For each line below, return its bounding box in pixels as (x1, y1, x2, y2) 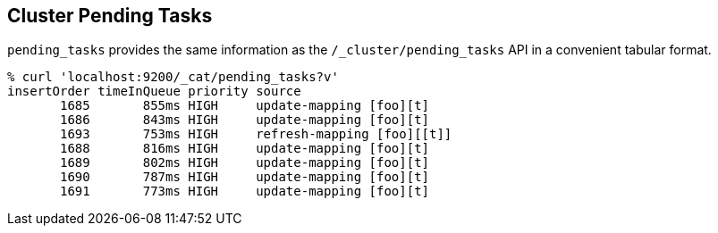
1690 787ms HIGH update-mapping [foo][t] (60, 170, 430, 185)
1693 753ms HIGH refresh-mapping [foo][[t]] (60, 127, 452, 142)
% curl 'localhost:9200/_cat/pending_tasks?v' (7, 70, 339, 85)
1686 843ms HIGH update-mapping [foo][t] (60, 112, 430, 128)
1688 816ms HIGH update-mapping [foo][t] (60, 141, 430, 156)
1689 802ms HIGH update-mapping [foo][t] (60, 155, 430, 171)
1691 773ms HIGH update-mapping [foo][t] (60, 184, 430, 199)
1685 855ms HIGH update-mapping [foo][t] (60, 98, 430, 113)
